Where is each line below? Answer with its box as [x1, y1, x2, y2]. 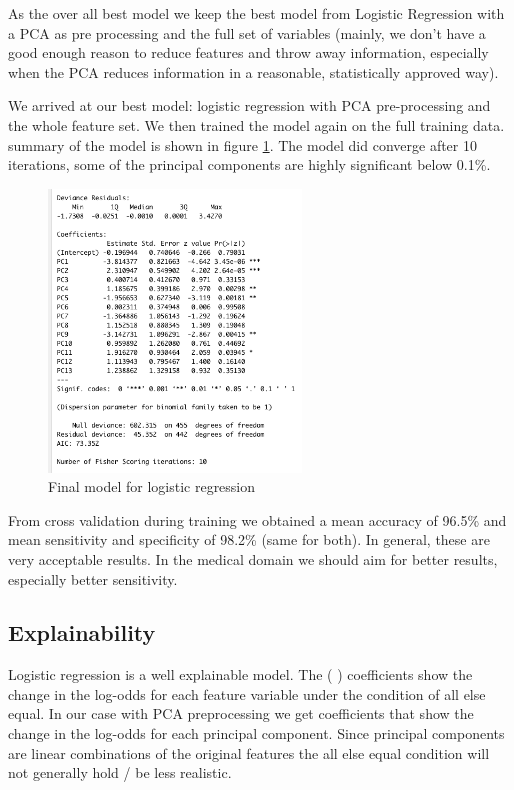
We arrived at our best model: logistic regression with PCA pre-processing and [8, 95, 491, 116]
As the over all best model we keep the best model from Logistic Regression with [8, 3, 505, 23]
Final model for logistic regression [48, 476, 256, 497]
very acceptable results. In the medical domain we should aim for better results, [8, 548, 498, 569]
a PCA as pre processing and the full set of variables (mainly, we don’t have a [8, 22, 486, 43]
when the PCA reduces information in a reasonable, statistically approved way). [8, 61, 499, 82]
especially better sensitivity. [8, 568, 178, 589]
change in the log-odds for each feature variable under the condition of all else [8, 683, 486, 704]
